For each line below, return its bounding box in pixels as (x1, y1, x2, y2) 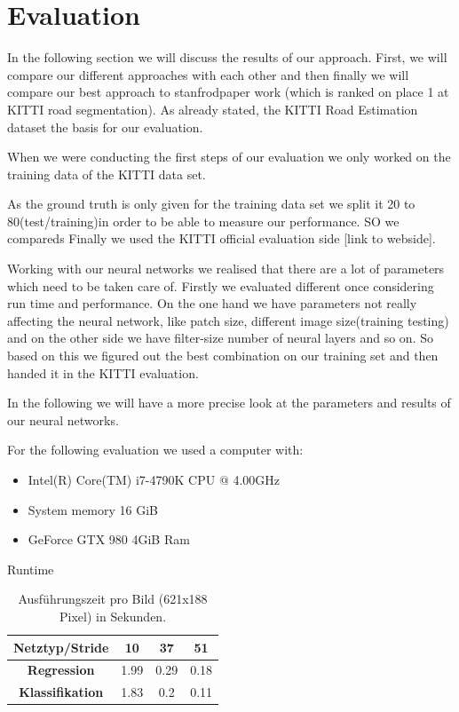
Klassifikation (19, 683, 104, 701)
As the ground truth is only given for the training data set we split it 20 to (7, 194, 415, 213)
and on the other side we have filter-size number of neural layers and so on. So (7, 328, 433, 347)
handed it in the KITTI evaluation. (7, 363, 199, 382)
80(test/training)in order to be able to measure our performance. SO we (7, 211, 400, 230)
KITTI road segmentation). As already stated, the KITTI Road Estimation (7, 99, 418, 118)
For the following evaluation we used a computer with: (7, 440, 304, 459)
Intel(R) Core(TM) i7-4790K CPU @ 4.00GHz (28, 471, 281, 488)
